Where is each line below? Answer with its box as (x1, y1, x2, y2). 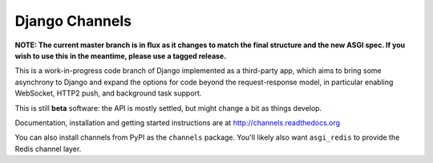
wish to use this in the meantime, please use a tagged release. (14, 51, 227, 60)
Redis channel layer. (14, 144, 82, 153)
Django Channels (14, 12, 132, 30)
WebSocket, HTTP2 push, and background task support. (14, 88, 202, 98)
